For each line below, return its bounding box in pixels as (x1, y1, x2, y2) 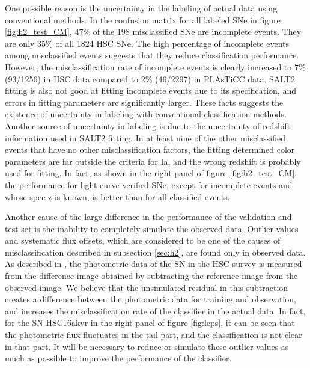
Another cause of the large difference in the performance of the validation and (5, 210, 292, 223)
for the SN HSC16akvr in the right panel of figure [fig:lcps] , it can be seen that (5, 316, 295, 329)
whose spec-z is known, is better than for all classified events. (5, 190, 230, 203)
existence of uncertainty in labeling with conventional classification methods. (5, 108, 287, 120)
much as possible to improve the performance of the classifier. (5, 352, 232, 364)
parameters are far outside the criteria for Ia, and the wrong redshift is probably (5, 155, 301, 167)
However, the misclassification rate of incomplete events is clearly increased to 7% (5, 60, 306, 73)
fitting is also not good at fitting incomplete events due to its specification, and (5, 84, 296, 97)
